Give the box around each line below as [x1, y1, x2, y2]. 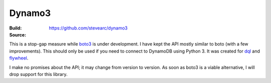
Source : [9, 31, 27, 37]
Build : [9, 25, 22, 31]
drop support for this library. [9, 71, 68, 77]
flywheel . [9, 55, 29, 61]
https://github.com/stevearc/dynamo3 [49, 25, 128, 31]
